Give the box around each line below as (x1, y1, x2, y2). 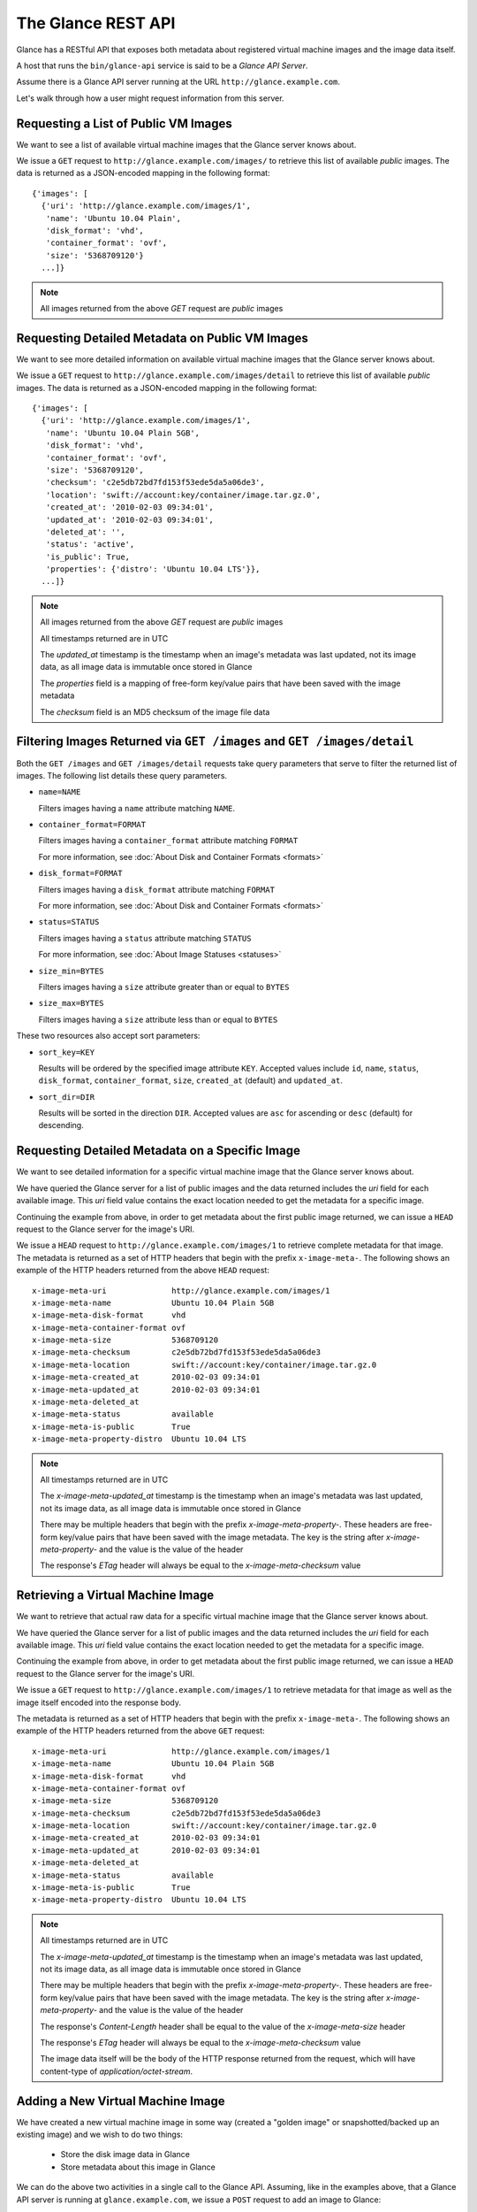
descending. (38, 1120, 84, 1131)
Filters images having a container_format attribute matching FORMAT (38, 835, 299, 846)
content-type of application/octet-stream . (40, 2066, 193, 2077)
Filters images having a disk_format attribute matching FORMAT (38, 884, 276, 895)
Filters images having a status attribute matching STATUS (38, 933, 252, 943)
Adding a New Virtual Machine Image (16, 2093, 225, 2108)
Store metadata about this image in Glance (60, 2162, 216, 2172)
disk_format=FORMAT (38, 868, 123, 879)
